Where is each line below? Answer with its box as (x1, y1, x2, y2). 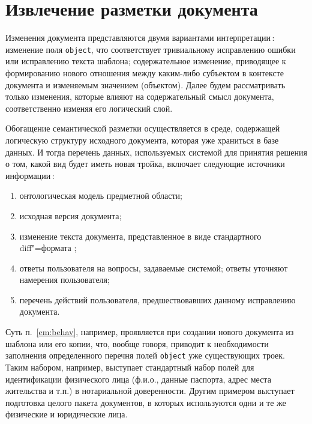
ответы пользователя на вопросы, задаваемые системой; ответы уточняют (19, 261, 288, 274)
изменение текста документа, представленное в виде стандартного (19, 229, 262, 242)
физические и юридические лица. (5, 408, 128, 420)
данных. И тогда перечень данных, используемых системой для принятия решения (5, 145, 307, 158)
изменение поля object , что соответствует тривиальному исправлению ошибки (5, 43, 296, 55)
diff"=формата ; (19, 241, 77, 254)
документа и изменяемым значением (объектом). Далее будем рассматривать (5, 78, 286, 91)
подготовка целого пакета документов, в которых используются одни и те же (5, 396, 286, 408)
